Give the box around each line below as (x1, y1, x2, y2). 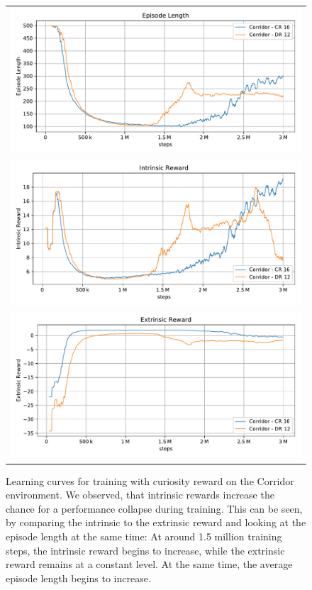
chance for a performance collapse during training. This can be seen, (6, 501, 303, 516)
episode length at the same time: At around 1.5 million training (6, 528, 282, 543)
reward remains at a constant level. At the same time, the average (6, 557, 293, 572)
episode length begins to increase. (6, 570, 151, 585)
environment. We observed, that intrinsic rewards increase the (6, 487, 274, 502)
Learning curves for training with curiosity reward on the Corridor (6, 473, 294, 488)
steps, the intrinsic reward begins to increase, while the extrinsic (6, 542, 285, 557)
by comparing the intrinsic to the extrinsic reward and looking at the (6, 515, 306, 530)
